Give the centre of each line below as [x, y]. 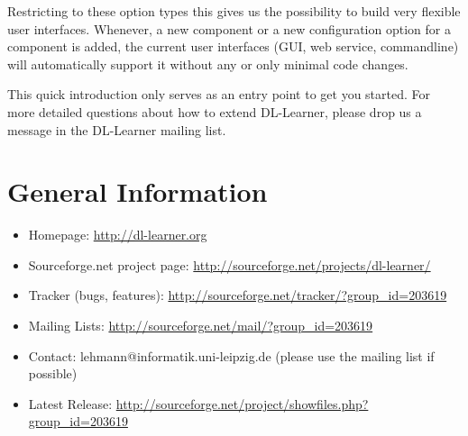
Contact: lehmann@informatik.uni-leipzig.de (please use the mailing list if [231, 355]
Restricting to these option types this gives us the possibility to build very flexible [234, 11]
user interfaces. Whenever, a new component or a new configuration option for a [229, 28]
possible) [53, 373]
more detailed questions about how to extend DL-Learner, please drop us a [215, 111]
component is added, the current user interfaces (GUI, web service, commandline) [233, 46]
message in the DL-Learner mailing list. [117, 129]
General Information [138, 191]
